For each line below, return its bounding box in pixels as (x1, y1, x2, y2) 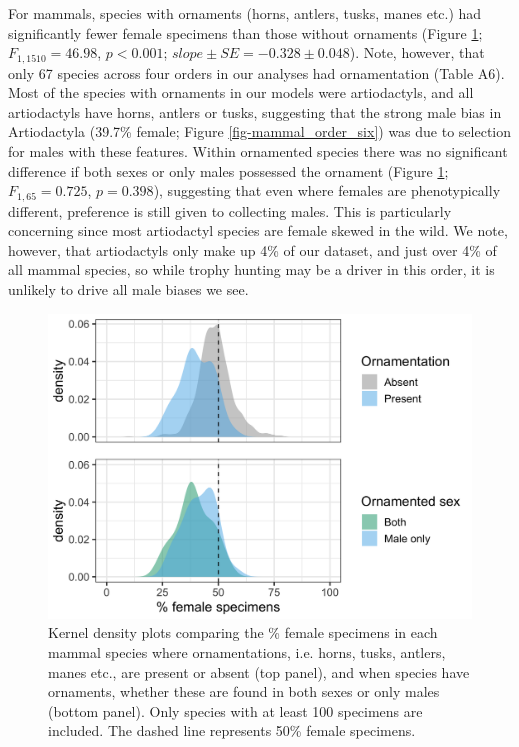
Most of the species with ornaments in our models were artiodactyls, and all (8, 82, 474, 103)
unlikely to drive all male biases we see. (8, 279, 249, 300)
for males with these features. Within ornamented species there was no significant (8, 141, 508, 162)
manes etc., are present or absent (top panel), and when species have (48, 661, 470, 682)
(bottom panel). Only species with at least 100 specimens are (48, 700, 423, 721)
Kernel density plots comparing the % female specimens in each (48, 622, 438, 643)
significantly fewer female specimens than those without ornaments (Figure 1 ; (8, 22, 483, 43)
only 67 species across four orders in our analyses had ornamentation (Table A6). (8, 62, 505, 83)
